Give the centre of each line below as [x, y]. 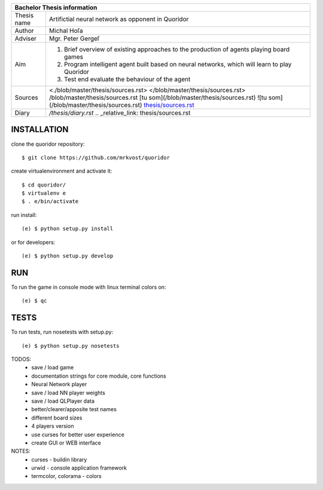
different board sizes [57, 418]
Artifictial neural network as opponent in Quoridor [119, 19]
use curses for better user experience [78, 434]
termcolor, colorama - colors [66, 476]
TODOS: [21, 359]
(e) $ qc [34, 301]
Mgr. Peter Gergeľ [74, 39]
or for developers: [33, 242]
